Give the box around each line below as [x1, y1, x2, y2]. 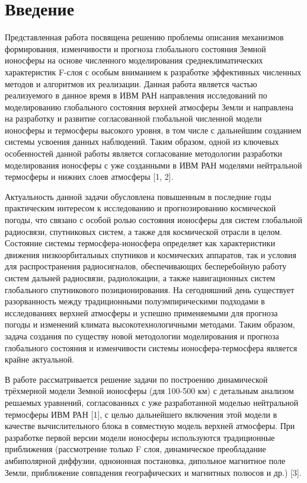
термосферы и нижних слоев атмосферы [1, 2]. [5, 170, 174, 183]
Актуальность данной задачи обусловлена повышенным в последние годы [5, 190, 271, 202]
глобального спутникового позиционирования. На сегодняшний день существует [5, 283, 295, 295]
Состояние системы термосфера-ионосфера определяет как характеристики [5, 237, 276, 249]
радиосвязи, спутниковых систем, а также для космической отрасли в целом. [5, 225, 283, 237]
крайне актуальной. [5, 353, 75, 366]
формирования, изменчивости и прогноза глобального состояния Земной [5, 42, 266, 55]
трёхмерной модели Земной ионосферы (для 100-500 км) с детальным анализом [5, 385, 294, 397]
